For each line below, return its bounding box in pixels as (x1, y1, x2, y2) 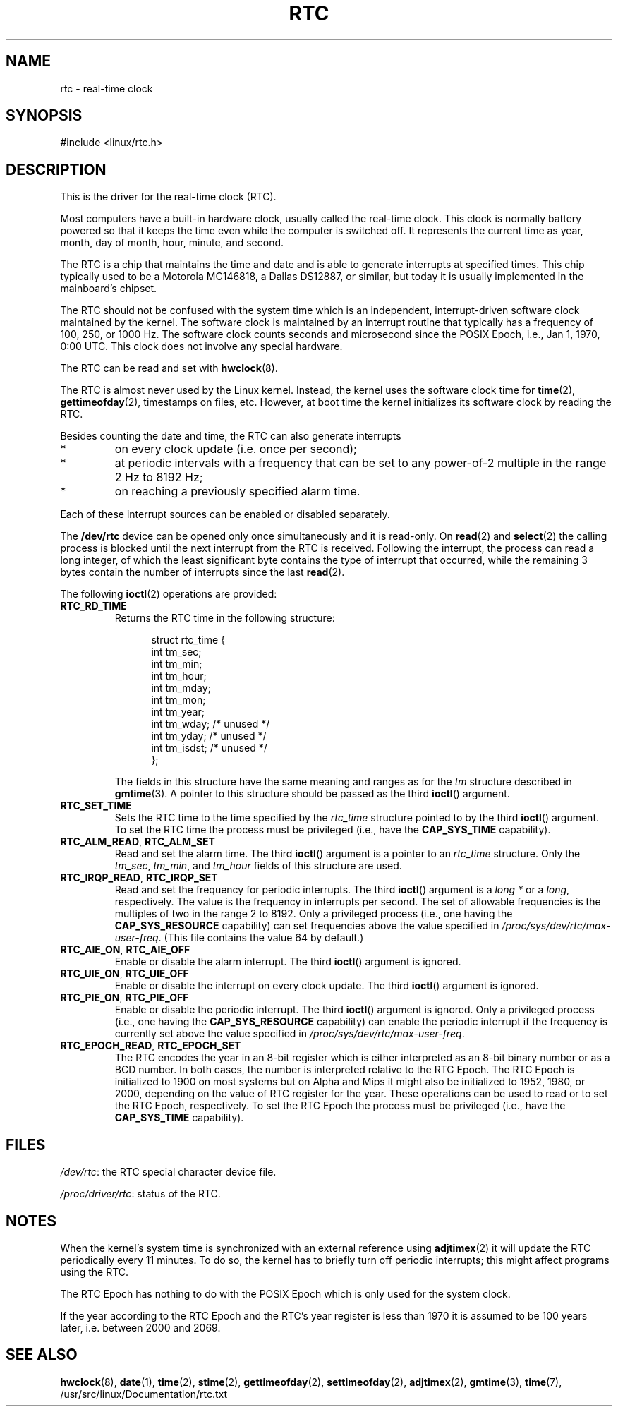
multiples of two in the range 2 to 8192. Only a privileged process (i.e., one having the (114, 907, 513, 920)
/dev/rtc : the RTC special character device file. (60, 1166, 277, 1178)
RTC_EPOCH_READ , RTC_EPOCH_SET (60, 1039, 241, 1052)
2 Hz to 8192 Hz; (114, 470, 203, 485)
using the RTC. (60, 1265, 129, 1278)
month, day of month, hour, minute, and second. (60, 236, 284, 249)
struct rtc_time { (151, 634, 226, 646)
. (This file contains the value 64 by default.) (158, 931, 364, 944)
